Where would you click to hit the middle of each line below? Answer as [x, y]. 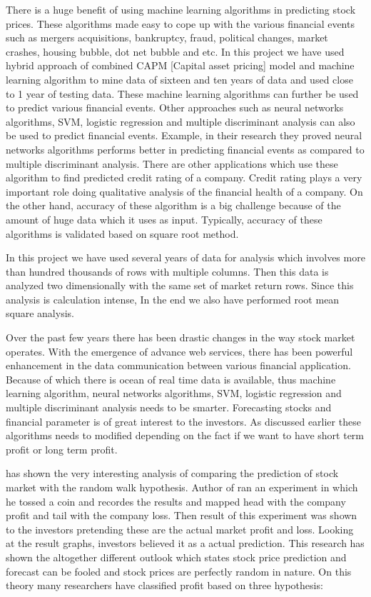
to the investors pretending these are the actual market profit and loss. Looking [180, 529]
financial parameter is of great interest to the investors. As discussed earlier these [183, 421]
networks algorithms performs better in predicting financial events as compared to [185, 149]
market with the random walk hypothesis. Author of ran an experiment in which [182, 487]
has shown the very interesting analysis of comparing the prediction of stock [172, 473]
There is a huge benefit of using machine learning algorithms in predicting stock [181, 9]
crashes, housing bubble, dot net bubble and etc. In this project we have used [175, 51]
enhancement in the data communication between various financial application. [178, 365]
